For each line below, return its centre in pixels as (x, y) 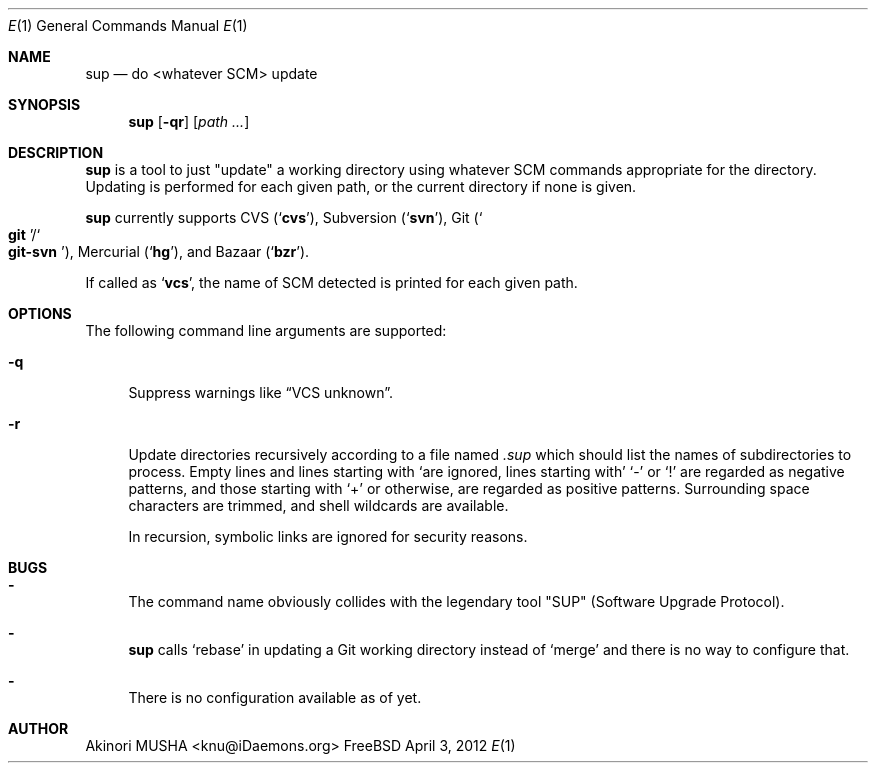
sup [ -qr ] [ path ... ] (189, 121)
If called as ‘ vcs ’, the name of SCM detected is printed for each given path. (331, 282)
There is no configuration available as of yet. (275, 697)
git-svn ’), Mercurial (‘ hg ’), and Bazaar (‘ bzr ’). (159, 251)
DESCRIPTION (56, 152)
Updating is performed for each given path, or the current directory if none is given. (361, 186)
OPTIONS (40, 313)
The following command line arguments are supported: (266, 330)
